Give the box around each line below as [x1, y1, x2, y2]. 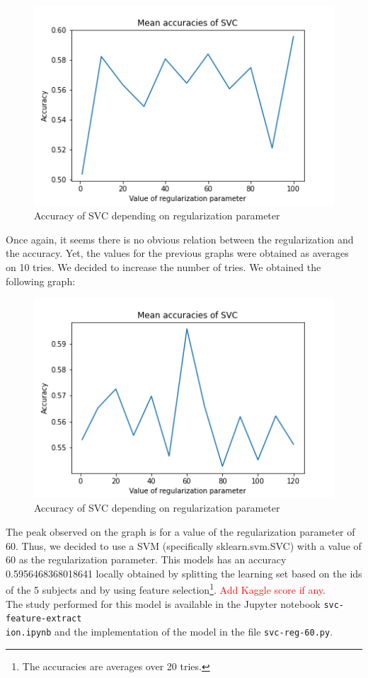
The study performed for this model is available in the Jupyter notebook [6, 596, 321, 611]
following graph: [6, 273, 76, 288]
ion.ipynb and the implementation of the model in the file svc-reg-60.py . [6, 624, 333, 638]
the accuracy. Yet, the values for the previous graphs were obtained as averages [6, 246, 349, 260]
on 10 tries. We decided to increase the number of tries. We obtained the [6, 260, 321, 275]
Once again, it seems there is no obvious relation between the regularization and [6, 231, 354, 246]
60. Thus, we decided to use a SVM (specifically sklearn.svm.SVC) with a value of [6, 538, 362, 553]
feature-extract [6, 614, 82, 624]
